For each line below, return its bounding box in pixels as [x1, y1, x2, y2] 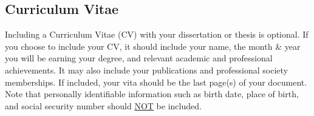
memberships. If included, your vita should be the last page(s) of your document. [5, 75, 307, 88]
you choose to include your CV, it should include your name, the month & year [5, 39, 301, 52]
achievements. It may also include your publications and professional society [5, 63, 288, 76]
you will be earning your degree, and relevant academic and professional [5, 52, 273, 64]
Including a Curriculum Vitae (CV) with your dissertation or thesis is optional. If [5, 28, 309, 41]
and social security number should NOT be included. [5, 99, 202, 112]
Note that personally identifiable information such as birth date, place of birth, [5, 87, 299, 100]
